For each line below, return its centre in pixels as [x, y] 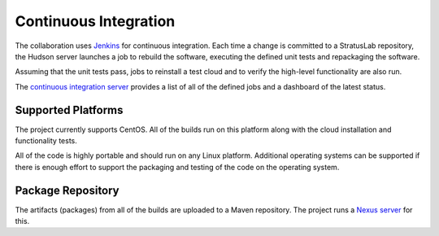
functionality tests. [46, 141]
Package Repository [67, 190]
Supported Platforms [69, 110]
